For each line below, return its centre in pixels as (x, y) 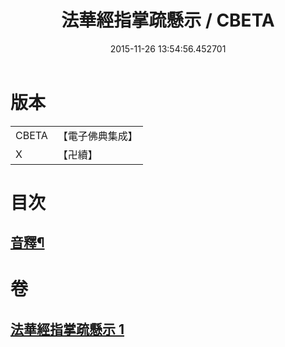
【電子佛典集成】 (97, 136)
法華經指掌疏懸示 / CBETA (168, 20)
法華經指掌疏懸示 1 (67, 329)
